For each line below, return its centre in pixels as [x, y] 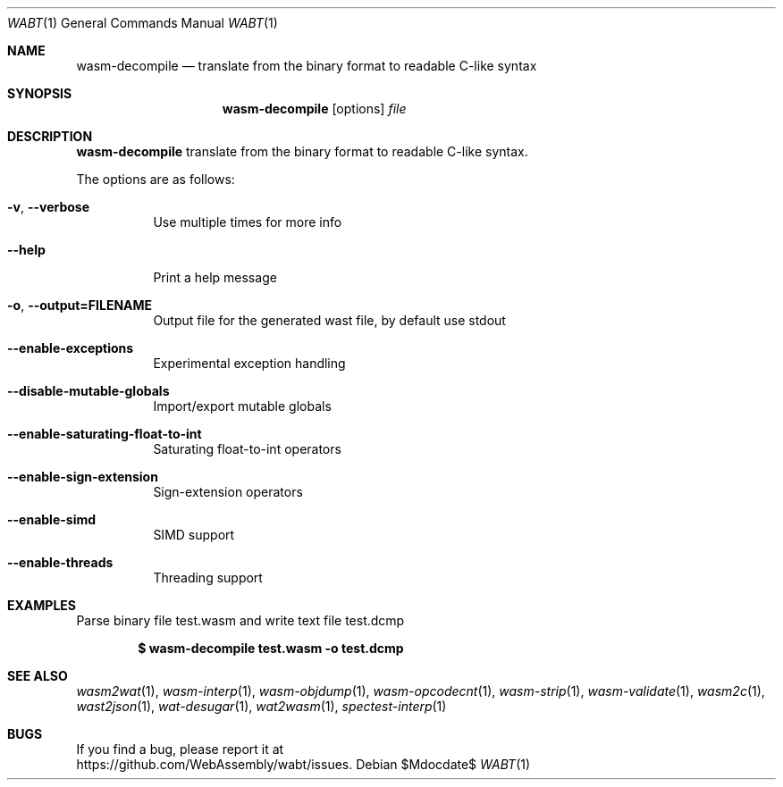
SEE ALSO [38, 676]
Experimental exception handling [249, 363]
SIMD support [194, 535]
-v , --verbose [49, 207]
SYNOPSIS [40, 93]
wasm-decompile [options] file [314, 109]
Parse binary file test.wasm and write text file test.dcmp [240, 620]
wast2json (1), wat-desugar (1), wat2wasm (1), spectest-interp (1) [261, 706]
